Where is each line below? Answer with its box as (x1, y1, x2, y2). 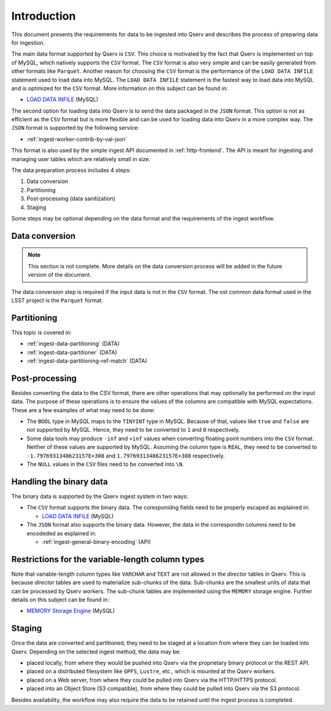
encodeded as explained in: (26, 530, 97, 537)
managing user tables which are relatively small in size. (11, 155, 151, 162)
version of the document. (28, 271, 92, 279)
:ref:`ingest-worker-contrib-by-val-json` (26, 135, 127, 143)
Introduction (11, 9, 76, 23)
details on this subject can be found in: (11, 596, 110, 603)
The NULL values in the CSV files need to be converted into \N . (26, 461, 184, 468)
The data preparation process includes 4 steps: (11, 167, 131, 174)
